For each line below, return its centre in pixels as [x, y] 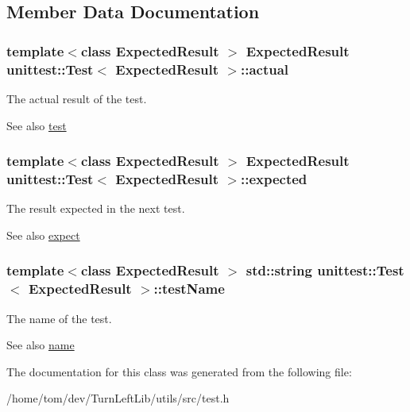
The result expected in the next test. [96, 208]
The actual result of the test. [77, 98]
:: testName [189, 289]
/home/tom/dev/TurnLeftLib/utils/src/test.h [118, 398]
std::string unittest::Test [325, 270]
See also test [37, 125]
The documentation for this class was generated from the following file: [179, 371]
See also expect [43, 235]
